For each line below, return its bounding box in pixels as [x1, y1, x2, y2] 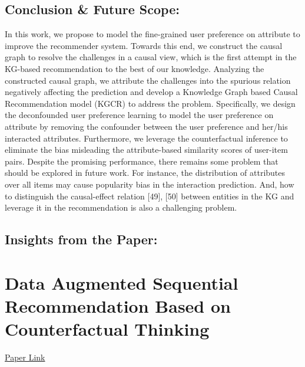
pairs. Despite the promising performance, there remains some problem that [5, 155, 279, 167]
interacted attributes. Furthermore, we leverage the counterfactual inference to [5, 132, 288, 144]
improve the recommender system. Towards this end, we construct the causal [5, 39, 283, 51]
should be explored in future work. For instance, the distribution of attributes [5, 166, 286, 179]
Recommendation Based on [5, 293, 231, 317]
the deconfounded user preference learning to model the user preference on [5, 109, 274, 121]
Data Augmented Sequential [5, 270, 238, 294]
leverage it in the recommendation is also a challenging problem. [5, 201, 237, 214]
